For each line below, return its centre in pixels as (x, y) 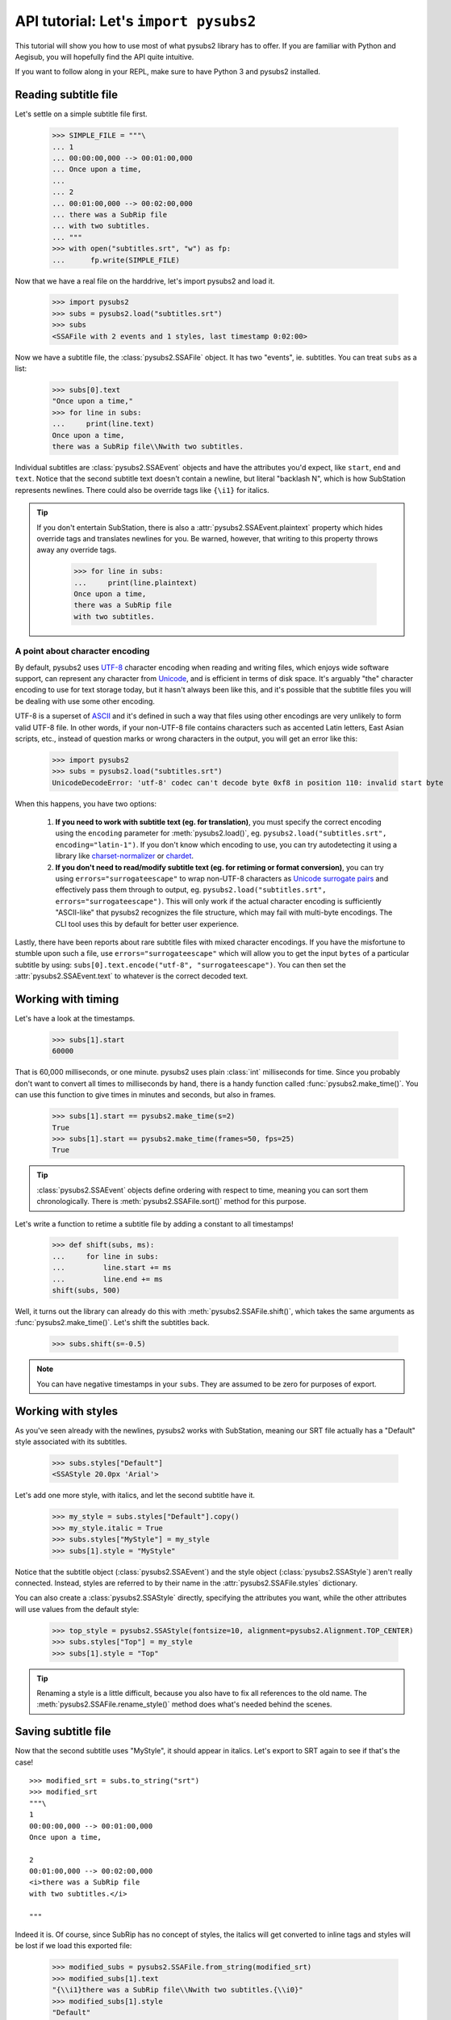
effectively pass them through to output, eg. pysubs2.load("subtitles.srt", (191, 890)
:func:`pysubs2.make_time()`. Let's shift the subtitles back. (112, 1323)
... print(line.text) (103, 424)
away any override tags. (77, 550)
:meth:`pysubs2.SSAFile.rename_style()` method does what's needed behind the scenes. (184, 1704)
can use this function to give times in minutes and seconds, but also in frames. (145, 1095)
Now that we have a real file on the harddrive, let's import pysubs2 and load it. (145, 281)
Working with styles (67, 1411)
